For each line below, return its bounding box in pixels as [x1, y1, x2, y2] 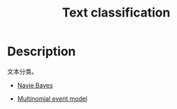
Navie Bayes [17, 81, 53, 89]
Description [7, 43, 76, 59]
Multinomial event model [17, 95, 88, 103]
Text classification [62, 5, 171, 21]
